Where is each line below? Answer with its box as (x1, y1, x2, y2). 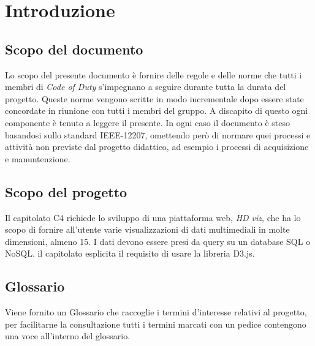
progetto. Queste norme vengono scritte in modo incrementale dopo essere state (5, 92, 304, 105)
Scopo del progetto (5, 182, 127, 201)
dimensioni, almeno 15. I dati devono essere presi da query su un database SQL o (5, 235, 311, 247)
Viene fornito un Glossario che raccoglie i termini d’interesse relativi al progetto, (5, 306, 307, 318)
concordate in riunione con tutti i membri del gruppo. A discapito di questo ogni (5, 104, 308, 117)
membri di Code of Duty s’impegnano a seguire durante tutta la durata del (5, 80, 286, 93)
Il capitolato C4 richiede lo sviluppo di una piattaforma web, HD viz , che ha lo (5, 211, 301, 224)
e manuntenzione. (5, 152, 70, 165)
